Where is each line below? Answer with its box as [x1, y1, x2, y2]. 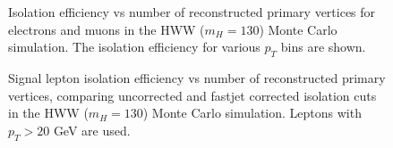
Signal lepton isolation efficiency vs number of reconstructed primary [8, 68, 386, 86]
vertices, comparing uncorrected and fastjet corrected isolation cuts [8, 86, 377, 104]
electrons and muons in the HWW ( [8, 20, 205, 38]
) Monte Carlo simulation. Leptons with [142, 103, 362, 122]
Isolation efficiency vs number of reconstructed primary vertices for [8, 3, 376, 21]
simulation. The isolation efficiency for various [8, 37, 261, 56]
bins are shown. [280, 37, 366, 56]
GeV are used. [53, 120, 131, 139]
